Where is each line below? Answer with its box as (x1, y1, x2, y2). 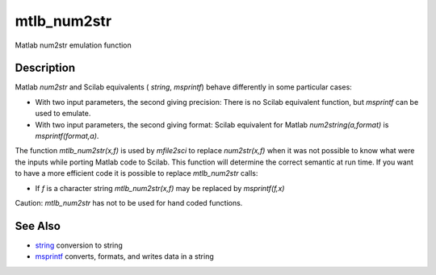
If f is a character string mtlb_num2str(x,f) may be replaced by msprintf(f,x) (35, 183, 285, 193)
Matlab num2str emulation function (15, 40, 132, 50)
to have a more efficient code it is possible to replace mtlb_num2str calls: (15, 169, 258, 178)
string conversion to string (35, 240, 123, 250)
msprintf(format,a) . (35, 131, 99, 141)
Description (15, 61, 76, 75)
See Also (15, 219, 61, 233)
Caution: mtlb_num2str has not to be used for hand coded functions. (15, 198, 243, 207)
